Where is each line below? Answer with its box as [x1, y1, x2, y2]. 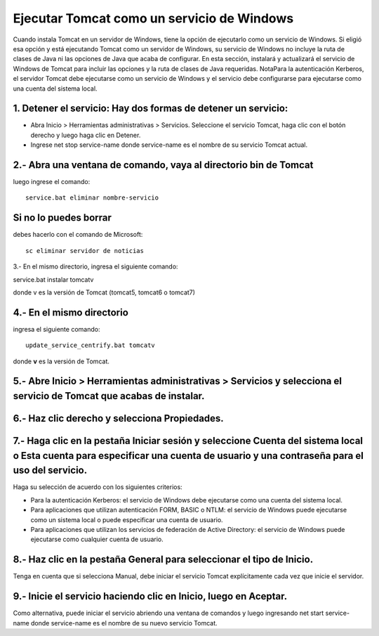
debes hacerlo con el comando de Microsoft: [13, 231, 143, 239]
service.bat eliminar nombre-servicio [25, 194, 159, 202]
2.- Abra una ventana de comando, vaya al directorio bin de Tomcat [13, 159, 314, 171]
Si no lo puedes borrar [13, 212, 112, 224]
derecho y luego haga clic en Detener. [30, 131, 141, 139]
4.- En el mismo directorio [13, 306, 129, 318]
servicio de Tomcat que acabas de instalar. [13, 390, 205, 402]
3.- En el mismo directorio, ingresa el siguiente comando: [13, 262, 178, 271]
